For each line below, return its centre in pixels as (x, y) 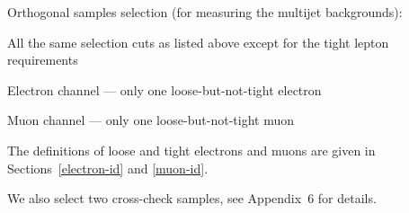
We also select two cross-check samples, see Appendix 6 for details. (192, 198)
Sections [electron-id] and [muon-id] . (108, 168)
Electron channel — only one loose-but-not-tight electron (164, 89)
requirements (43, 60)
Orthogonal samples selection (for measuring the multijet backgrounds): (205, 12)
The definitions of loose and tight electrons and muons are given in (191, 150)
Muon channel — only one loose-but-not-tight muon (151, 120)
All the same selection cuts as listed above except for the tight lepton (198, 42)
